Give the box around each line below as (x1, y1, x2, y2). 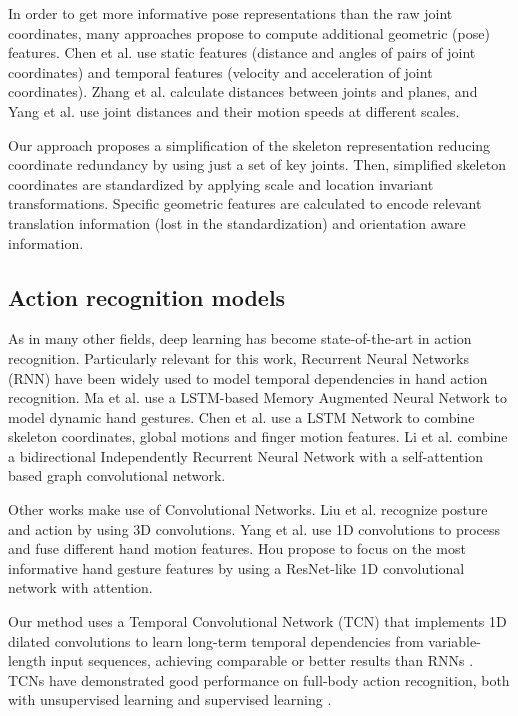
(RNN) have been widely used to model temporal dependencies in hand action (8, 367, 488, 388)
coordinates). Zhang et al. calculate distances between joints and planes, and (8, 81, 478, 102)
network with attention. (8, 577, 153, 598)
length (8, 650, 47, 671)
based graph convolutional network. (8, 465, 226, 486)
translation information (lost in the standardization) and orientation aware (8, 212, 466, 233)
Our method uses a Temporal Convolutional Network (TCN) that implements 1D (8, 611, 507, 632)
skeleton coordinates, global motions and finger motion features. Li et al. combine (8, 426, 508, 447)
